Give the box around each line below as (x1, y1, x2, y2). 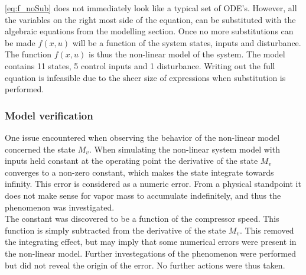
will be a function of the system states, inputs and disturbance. (72, 36, 301, 48)
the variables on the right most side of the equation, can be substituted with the (5, 13, 296, 25)
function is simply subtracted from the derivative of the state (5, 224, 226, 236)
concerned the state (5, 143, 76, 155)
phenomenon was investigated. (5, 200, 115, 213)
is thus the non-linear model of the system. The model (88, 48, 285, 60)
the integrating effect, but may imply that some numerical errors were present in (5, 235, 297, 248)
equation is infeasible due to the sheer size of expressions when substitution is (5, 71, 286, 83)
